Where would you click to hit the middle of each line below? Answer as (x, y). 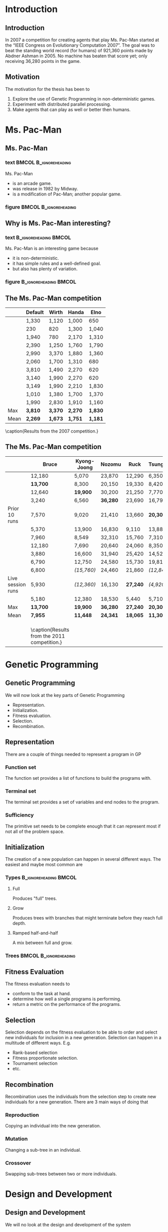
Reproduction (22, 1115)
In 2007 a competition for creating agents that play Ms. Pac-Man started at (82, 40)
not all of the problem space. (35, 831)
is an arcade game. (32, 183)
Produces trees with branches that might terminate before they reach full (87, 917)
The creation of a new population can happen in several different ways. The (83, 859)
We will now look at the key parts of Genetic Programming (65, 695)
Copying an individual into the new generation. (53, 1126)
